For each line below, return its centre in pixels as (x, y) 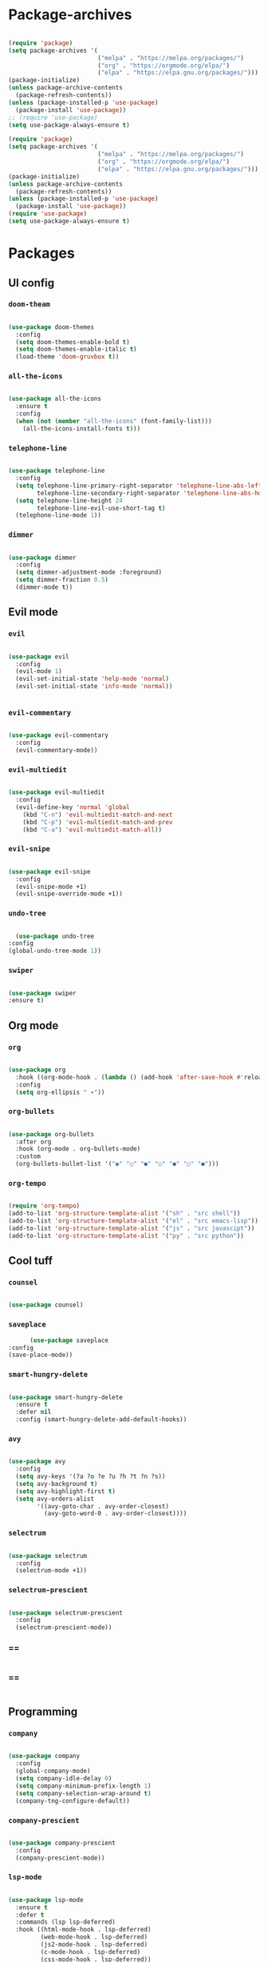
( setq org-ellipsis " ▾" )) (60, 1092)
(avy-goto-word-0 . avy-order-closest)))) (115, 1514)
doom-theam (29, 304)
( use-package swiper (43, 993)
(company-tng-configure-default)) (73, 1801)
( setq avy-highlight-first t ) (65, 1491)
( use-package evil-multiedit (57, 793)
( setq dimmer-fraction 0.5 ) (62, 580)
